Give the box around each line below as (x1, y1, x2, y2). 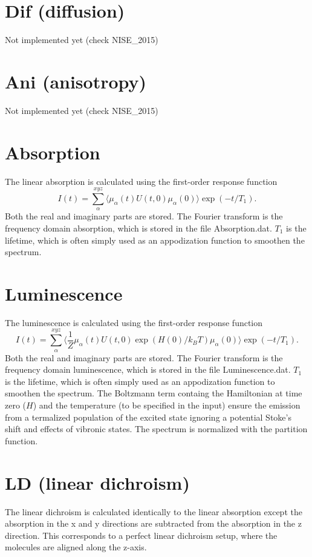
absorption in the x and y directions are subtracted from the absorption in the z (5, 517, 302, 530)
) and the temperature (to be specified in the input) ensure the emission (33, 399, 301, 411)
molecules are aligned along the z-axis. (5, 541, 147, 553)
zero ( (5, 399, 27, 411)
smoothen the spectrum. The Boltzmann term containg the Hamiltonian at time (5, 387, 302, 399)
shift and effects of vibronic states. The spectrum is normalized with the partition (5, 422, 308, 435)
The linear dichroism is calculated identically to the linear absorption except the (5, 505, 302, 518)
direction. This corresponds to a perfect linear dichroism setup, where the (5, 529, 278, 541)
